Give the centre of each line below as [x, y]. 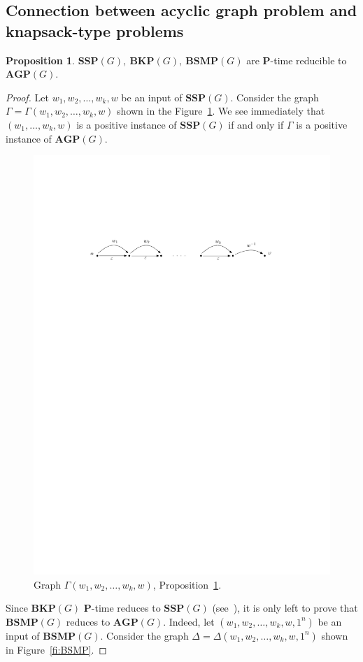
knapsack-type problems [95, 30]
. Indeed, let [189, 621]
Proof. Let [27, 97]
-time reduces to [126, 608]
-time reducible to [308, 60]
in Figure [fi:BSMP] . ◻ [56, 649]
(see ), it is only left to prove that [285, 608]
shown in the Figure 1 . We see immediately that [221, 111]
